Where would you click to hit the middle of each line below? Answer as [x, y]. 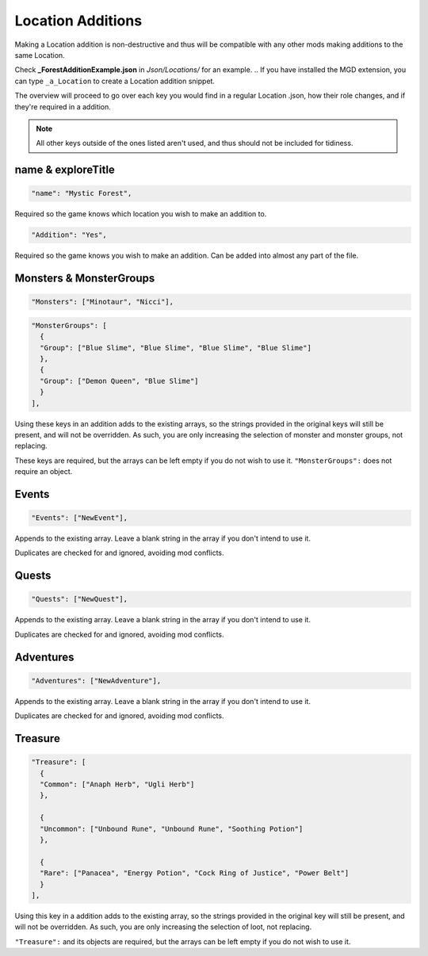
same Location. [40, 55]
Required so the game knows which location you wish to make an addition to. [141, 214]
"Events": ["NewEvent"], [80, 518]
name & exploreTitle [65, 170]
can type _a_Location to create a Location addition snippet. [115, 81]
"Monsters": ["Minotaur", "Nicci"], [103, 302]
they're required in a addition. [63, 106]
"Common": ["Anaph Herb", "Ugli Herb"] [117, 784]
